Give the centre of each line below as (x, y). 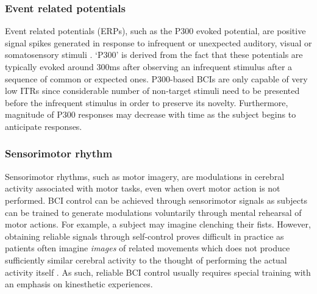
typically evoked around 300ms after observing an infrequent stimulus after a (149, 66)
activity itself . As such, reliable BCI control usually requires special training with (158, 272)
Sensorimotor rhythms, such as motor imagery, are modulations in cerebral (145, 176)
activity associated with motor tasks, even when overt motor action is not (143, 188)
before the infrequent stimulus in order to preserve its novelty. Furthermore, (147, 102)
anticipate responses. (44, 126)
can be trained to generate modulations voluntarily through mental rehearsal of (153, 212)
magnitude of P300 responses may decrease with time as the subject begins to (151, 114)
